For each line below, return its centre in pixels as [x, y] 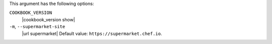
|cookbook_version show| [48, 19]
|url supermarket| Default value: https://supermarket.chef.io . [92, 33]
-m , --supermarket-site [37, 27]
